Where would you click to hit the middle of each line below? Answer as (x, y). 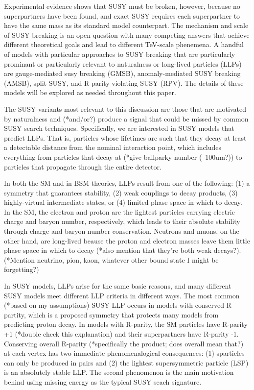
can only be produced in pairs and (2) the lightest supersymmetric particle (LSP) (126, 362)
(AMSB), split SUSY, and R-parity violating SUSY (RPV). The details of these (124, 83)
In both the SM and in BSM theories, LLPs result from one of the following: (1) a (127, 183)
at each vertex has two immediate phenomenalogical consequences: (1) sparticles (124, 353)
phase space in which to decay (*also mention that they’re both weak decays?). (123, 250)
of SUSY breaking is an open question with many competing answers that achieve (127, 35)
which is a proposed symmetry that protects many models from (123, 314)
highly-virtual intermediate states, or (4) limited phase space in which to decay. (123, 202)
